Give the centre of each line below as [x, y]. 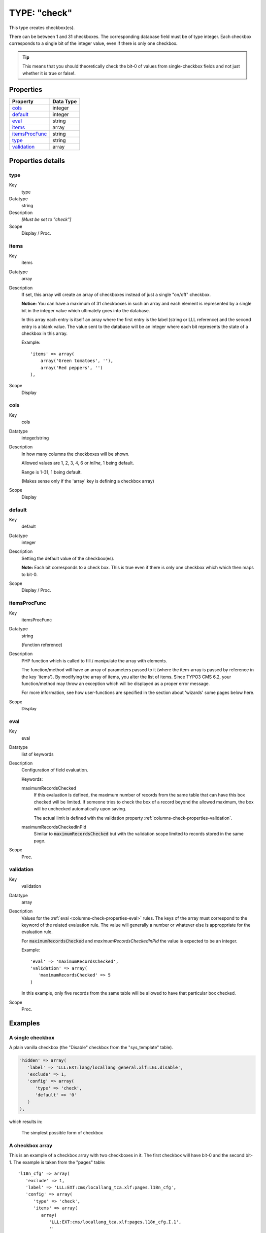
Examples [25, 1023]
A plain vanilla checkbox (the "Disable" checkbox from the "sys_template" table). [91, 1048]
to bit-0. [30, 574]
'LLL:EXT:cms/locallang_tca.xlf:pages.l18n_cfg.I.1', [115, 1222]
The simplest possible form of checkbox [62, 1133]
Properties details [37, 161]
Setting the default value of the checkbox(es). [68, 558]
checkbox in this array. [45, 333]
